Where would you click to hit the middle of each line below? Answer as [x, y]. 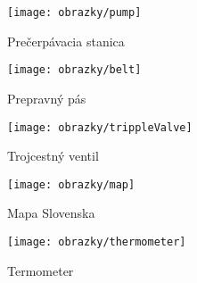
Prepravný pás [47, 98]
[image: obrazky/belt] [74, 70]
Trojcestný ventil [53, 156]
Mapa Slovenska [51, 213]
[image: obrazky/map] [71, 184]
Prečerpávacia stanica [66, 41]
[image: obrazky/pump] [74, 12]
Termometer [41, 270]
